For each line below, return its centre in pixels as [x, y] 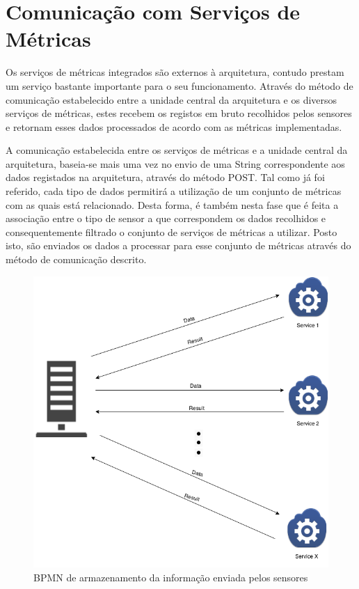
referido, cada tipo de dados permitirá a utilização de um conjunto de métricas [174, 191]
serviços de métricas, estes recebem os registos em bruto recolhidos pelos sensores [179, 113]
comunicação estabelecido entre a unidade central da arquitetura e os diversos [171, 99]
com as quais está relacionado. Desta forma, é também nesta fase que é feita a [172, 204]
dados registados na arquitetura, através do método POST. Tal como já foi [165, 177]
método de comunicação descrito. [76, 259]
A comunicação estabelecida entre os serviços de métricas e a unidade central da [177, 150]
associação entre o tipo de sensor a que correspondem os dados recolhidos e [166, 218]
